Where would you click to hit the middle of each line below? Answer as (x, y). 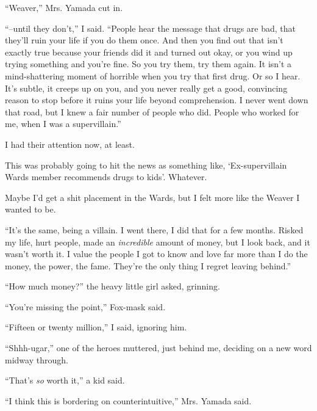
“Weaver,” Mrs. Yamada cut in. (64, 7)
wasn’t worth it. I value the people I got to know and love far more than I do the (156, 254)
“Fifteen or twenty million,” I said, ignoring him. (96, 327)
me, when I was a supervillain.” (63, 124)
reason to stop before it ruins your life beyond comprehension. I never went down (157, 100)
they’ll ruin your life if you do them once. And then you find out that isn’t (144, 40)
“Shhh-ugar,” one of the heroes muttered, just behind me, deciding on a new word (158, 348)
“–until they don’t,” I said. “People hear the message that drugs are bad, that (151, 28)
